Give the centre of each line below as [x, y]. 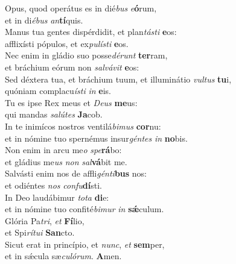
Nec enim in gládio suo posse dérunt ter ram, [86, 55]
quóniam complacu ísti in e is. [58, 91]
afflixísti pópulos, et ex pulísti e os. [67, 43]
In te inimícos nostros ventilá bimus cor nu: [83, 126]
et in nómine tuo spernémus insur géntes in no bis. [96, 138]
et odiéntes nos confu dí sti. [54, 185]
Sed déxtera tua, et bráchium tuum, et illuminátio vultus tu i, [118, 79]
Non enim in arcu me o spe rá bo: [63, 150]
